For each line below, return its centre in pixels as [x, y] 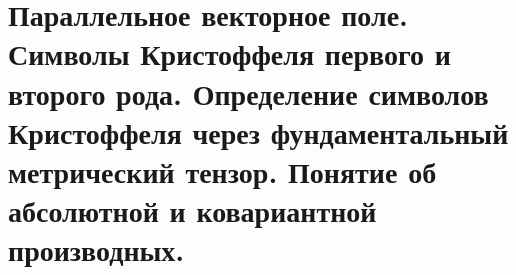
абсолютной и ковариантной [192, 210]
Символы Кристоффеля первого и [229, 53]
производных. [96, 249]
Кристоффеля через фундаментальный [258, 131]
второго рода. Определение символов [248, 92]
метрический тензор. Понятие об [222, 170]
